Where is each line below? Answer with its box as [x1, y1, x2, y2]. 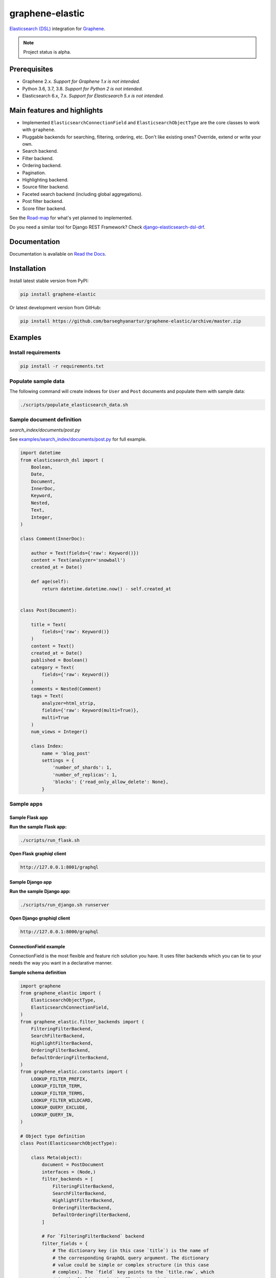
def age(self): [31, 579, 69, 585]
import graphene [20, 983, 61, 989]
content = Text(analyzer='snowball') [31, 557, 126, 563]
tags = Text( [31, 693, 64, 699]
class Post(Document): [20, 607, 77, 613]
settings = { [41, 757, 75, 763]
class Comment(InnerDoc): [20, 536, 85, 541]
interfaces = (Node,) [41, 1169, 96, 1175]
